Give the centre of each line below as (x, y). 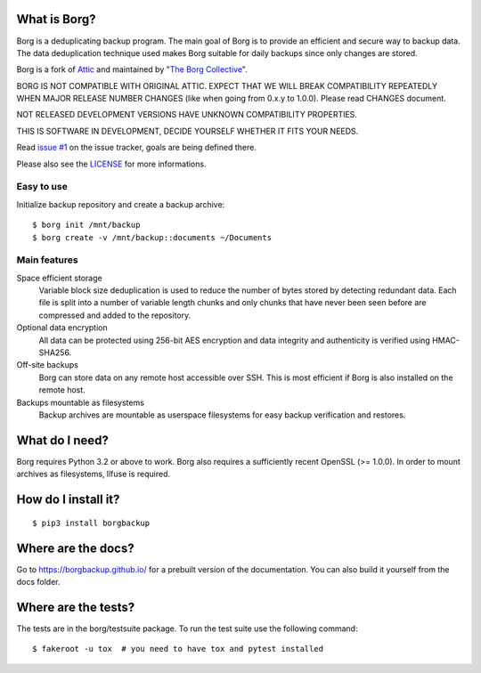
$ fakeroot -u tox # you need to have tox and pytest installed (178, 649)
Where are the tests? (76, 607)
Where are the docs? (75, 548)
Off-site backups (48, 365)
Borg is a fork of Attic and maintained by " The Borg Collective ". (132, 69)
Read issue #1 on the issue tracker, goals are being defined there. (137, 148)
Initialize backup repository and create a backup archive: (121, 204)
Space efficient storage (59, 278)
